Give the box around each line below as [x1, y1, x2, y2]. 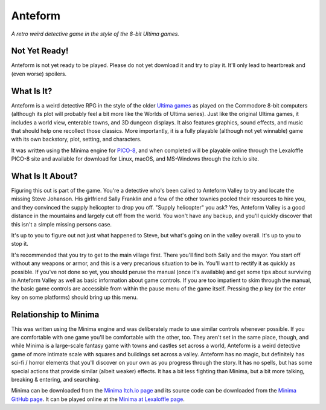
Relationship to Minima [11, 309, 100, 319]
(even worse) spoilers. [11, 70, 67, 77]
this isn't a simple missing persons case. [11, 220, 112, 228]
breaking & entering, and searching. [11, 376, 101, 383]
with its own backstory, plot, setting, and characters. [11, 136, 142, 143]
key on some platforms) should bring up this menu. [11, 293, 138, 301]
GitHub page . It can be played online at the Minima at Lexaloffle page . [11, 396, 185, 403]
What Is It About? [11, 171, 78, 181]
